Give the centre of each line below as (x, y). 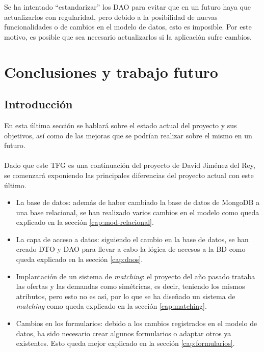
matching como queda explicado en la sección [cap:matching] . (111, 306)
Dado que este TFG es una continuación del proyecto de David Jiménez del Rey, (130, 165)
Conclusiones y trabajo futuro (111, 71)
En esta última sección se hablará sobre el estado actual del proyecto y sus (121, 125)
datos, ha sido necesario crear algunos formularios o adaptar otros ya (124, 333)
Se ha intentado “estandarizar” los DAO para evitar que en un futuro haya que (127, 7)
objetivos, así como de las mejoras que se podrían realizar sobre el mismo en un (128, 135)
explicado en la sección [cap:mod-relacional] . (85, 222)
